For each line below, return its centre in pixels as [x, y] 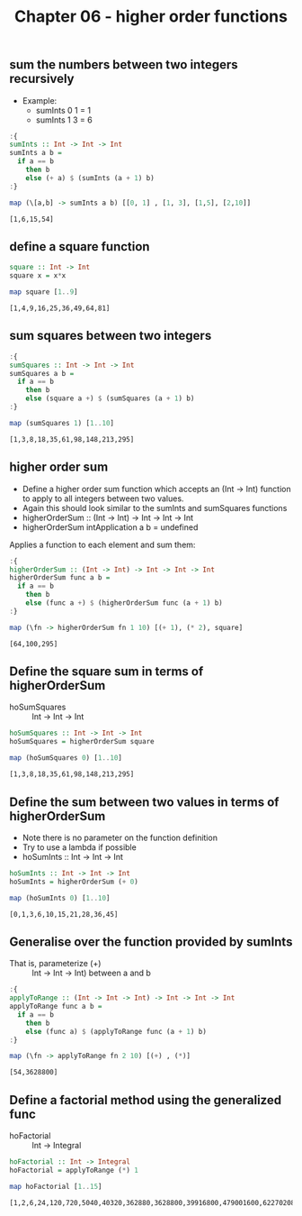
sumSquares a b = [42, 373]
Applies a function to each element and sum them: [102, 544]
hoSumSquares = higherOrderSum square [82, 742]
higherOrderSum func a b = [60, 578]
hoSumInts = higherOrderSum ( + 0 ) [74, 882]
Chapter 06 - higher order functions [151, 17]
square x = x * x [38, 276]
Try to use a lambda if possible [79, 847]
